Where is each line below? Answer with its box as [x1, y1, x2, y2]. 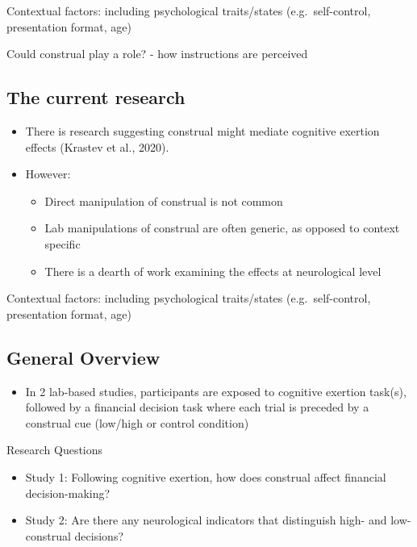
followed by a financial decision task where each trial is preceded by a [25, 399, 369, 415]
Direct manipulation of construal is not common [44, 192, 283, 209]
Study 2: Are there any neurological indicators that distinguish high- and [25, 512, 387, 528]
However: [25, 165, 71, 182]
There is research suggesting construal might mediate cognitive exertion [25, 122, 380, 139]
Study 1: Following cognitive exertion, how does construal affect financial [25, 468, 386, 485]
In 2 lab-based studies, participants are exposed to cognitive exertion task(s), [25, 382, 407, 399]
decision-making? [25, 484, 111, 501]
